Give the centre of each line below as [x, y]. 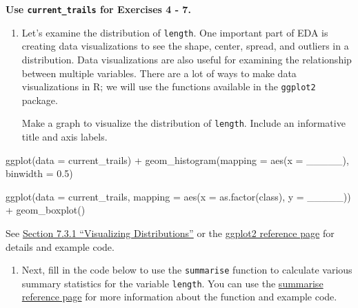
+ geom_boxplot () [46, 210]
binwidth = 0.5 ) [39, 173]
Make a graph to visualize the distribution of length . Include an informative [183, 123]
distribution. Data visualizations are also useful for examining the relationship [187, 59]
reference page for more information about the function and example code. [179, 297]
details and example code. [60, 246]
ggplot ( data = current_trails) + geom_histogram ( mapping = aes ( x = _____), [177, 160]
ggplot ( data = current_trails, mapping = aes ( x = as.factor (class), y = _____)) [178, 196]
